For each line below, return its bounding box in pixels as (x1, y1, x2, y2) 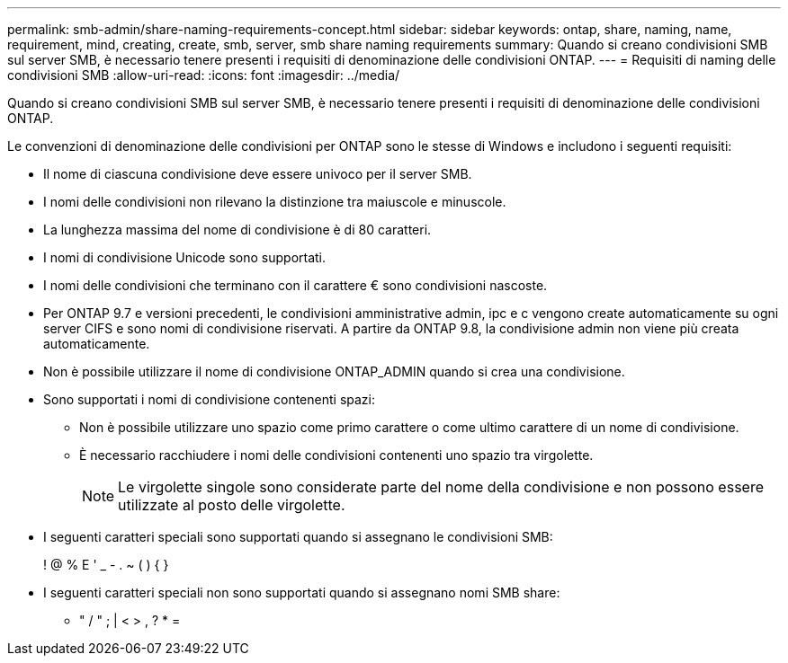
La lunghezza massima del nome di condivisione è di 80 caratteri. (43, 222, 432, 237)
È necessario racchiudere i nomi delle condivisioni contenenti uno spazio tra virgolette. (79, 447, 594, 463)
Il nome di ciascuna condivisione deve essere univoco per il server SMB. (43, 166, 472, 181)
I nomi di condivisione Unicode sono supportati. (43, 250, 327, 265)
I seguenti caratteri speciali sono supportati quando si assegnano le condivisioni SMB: (43, 529, 553, 544)
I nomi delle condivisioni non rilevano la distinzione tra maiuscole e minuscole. (43, 194, 506, 209)
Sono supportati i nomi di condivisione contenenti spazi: (43, 392, 376, 407)
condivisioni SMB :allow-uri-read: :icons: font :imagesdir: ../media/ (7, 67, 400, 83)
